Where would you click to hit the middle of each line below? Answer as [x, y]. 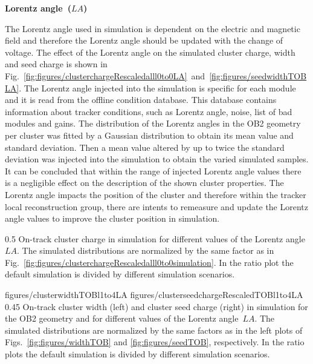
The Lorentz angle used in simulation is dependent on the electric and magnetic [153, 28]
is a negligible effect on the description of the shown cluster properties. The [144, 183]
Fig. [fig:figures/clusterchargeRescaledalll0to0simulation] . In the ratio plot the [149, 262]
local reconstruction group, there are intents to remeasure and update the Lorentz [157, 206]
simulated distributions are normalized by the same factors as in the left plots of [154, 330]
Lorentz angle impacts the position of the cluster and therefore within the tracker [156, 194]
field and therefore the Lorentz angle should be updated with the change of [144, 40]
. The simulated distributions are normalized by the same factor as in [146, 250]
